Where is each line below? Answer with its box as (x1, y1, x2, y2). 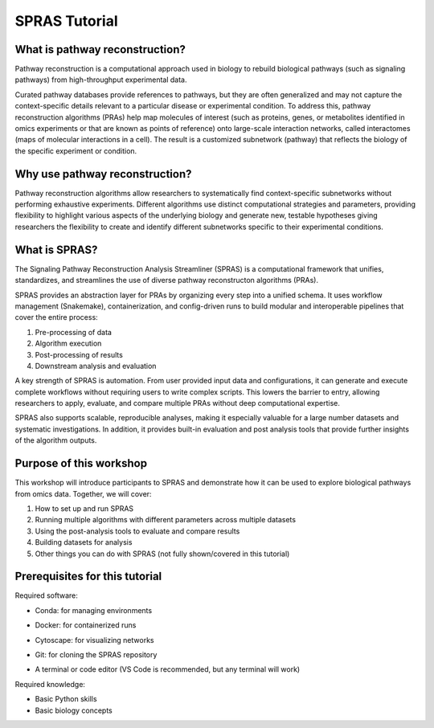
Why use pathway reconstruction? (14, 167, 192, 181)
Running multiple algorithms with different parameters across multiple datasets (35, 515, 297, 525)
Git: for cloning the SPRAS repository (35, 649, 158, 659)
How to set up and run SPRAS (35, 503, 134, 513)
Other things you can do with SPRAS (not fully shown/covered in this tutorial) (35, 549, 290, 558)
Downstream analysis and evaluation (35, 361, 157, 370)
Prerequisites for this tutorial (14, 570, 162, 583)
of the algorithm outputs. (14, 436, 97, 445)
